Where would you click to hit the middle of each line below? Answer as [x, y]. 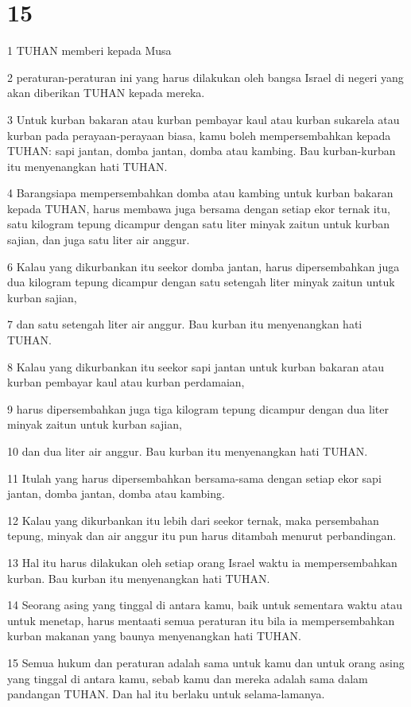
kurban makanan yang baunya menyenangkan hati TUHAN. [154, 636]
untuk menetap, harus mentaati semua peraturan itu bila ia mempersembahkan [201, 620]
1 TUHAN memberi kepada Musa [89, 50]
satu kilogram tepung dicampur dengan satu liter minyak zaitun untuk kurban [199, 224]
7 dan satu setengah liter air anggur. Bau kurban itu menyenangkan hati [185, 324]
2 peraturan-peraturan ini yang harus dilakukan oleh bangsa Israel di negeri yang [205, 77]
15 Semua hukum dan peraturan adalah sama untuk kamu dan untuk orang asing [206, 662]
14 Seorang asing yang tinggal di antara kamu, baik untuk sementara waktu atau [205, 605]
